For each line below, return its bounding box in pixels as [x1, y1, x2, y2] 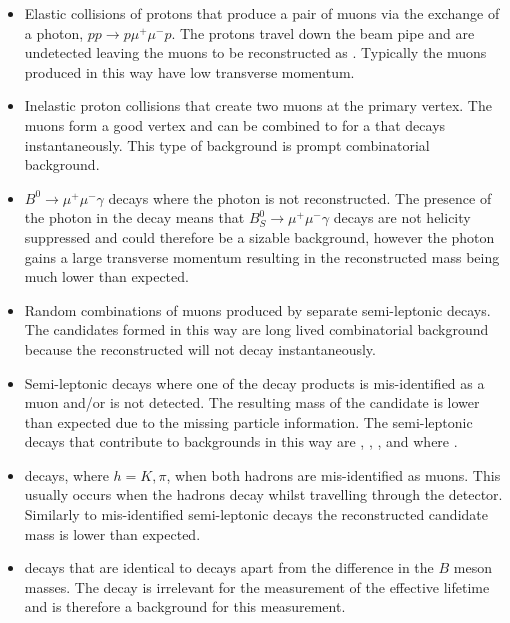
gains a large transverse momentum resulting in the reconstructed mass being [24, 246, 500, 267]
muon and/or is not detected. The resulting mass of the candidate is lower [24, 392, 480, 413]
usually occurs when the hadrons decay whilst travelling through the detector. [24, 484, 503, 505]
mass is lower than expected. [24, 523, 201, 544]
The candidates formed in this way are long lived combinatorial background [24, 319, 489, 340]
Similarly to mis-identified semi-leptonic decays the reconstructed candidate [24, 504, 488, 525]
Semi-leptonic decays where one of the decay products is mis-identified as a [24, 372, 485, 393]
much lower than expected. [24, 266, 189, 287]
